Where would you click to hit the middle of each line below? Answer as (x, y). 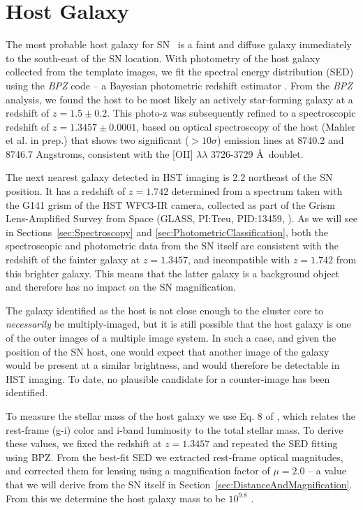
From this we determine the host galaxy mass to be (116, 498)
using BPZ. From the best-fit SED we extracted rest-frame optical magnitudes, (175, 457)
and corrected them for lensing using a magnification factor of (138, 471)
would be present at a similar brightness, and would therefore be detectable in (173, 365)
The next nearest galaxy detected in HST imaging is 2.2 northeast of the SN (169, 177)
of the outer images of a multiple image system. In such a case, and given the (171, 337)
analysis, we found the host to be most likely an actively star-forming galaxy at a (179, 99)
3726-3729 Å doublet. (257, 153)
